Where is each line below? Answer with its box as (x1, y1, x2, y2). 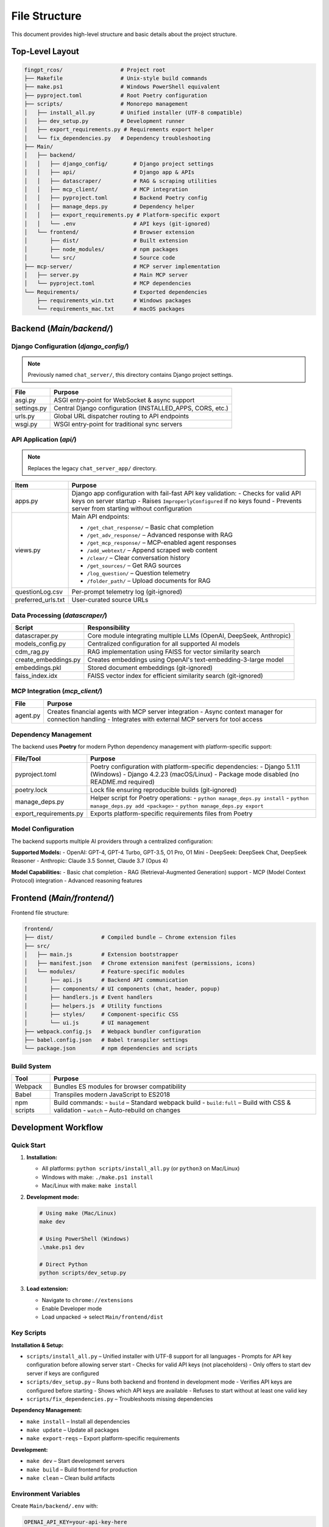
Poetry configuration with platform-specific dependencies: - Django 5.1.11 (90, 762, 300, 771)
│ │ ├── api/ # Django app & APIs (24, 169, 195, 176)
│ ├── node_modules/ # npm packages (24, 246, 179, 253)
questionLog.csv (15, 588, 63, 596)
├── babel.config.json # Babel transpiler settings (24, 1037, 188, 1044)
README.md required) (90, 778, 155, 786)
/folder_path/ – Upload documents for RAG (87, 577, 211, 585)
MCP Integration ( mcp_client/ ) (11, 687, 103, 696)
